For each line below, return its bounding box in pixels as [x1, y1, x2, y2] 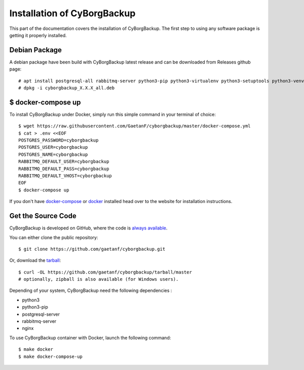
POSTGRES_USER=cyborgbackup [18, 145, 88, 150]
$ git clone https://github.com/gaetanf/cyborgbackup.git [18, 246, 166, 252]
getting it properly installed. [9, 32, 67, 38]
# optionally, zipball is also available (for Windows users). [18, 277, 179, 282]
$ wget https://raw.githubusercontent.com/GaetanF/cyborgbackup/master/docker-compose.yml [18, 123, 251, 129]
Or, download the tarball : [9, 257, 61, 263]
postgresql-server [22, 311, 60, 317]
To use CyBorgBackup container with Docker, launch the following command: [9, 334, 171, 341]
